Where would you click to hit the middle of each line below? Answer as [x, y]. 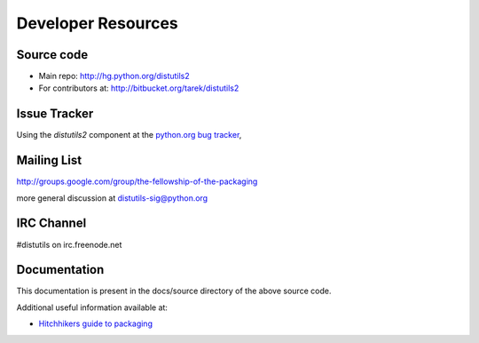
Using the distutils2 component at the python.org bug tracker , [129, 135]
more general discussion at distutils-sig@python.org [112, 198]
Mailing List [49, 160]
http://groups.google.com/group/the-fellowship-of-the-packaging [137, 181]
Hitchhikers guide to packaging [95, 323]
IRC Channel [51, 223]
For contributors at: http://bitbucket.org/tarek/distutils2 [139, 88]
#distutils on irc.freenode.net [69, 244]
